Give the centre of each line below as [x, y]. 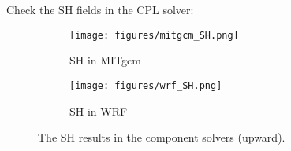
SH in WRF [99, 110]
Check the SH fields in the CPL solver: [100, 9]
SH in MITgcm [105, 60]
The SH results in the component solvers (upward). [162, 137]
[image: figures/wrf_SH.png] [146, 85]
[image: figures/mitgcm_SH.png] [154, 35]
